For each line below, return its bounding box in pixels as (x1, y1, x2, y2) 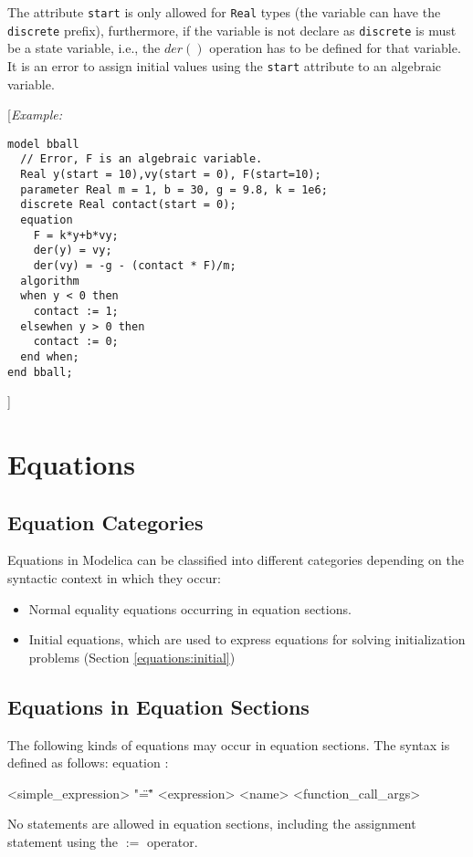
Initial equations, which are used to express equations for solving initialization (28, 630, 466, 649)
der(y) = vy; (33, 244, 112, 257)
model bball (7, 137, 79, 151)
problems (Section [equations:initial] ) (28, 647, 236, 666)
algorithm (20, 274, 79, 287)
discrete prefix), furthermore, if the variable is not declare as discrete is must (7, 20, 457, 39)
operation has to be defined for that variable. (209, 38, 461, 57)
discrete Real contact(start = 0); (20, 198, 236, 212)
